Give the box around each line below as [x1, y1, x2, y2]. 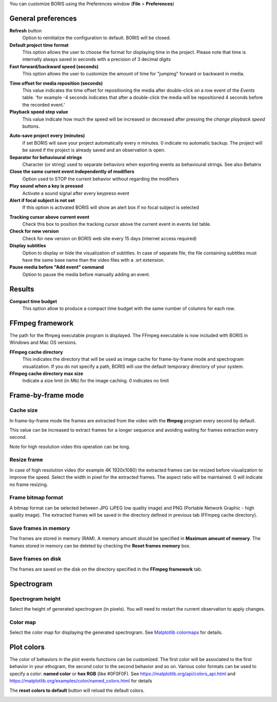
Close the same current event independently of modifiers [9, 168, 134, 174]
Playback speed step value [9, 109, 69, 115]
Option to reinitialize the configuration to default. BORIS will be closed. [22, 35, 171, 41]
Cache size [9, 407, 38, 414]
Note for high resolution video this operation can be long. [9, 443, 130, 450]
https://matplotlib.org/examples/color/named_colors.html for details [9, 678, 152, 684]
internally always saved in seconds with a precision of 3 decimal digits [22, 56, 171, 63]
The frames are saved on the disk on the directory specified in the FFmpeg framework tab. [9, 566, 203, 572]
